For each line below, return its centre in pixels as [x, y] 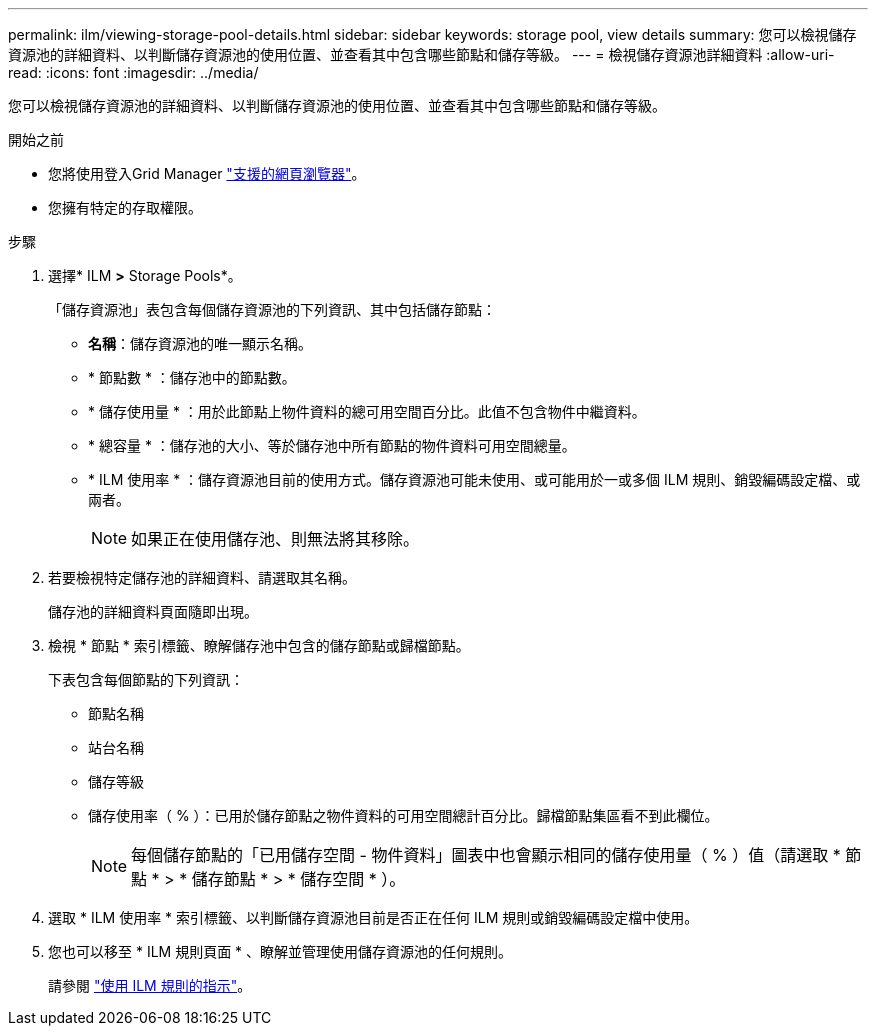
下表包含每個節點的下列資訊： [146, 679]
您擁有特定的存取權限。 [125, 207]
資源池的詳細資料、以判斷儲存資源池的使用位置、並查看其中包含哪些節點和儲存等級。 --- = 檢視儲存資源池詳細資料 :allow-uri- [421, 54]
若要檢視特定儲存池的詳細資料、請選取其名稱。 [202, 577]
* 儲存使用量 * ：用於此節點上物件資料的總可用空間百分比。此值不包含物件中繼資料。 [367, 411]
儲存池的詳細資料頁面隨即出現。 [153, 611]
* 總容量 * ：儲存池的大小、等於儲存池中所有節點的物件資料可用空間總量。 [332, 445]
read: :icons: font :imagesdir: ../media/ [133, 72]
